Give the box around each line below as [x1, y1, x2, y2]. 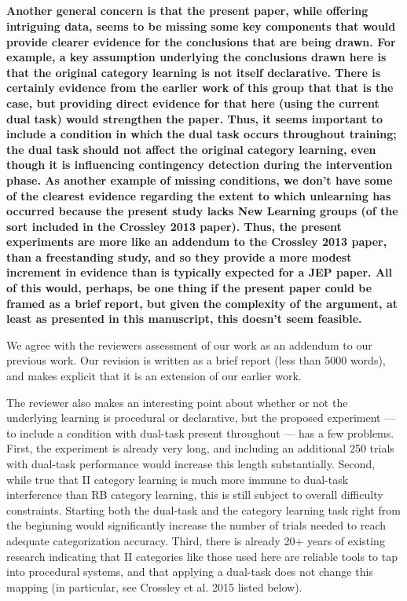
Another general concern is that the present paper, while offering [6, 2, 368, 19]
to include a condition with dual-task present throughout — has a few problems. [6, 424, 394, 441]
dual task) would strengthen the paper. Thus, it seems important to [6, 110, 383, 126]
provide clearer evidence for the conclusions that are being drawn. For [6, 33, 396, 49]
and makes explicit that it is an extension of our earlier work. [6, 368, 302, 384]
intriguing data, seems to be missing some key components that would [6, 17, 396, 34]
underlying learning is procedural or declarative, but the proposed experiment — [6, 409, 396, 426]
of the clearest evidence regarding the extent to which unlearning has [6, 187, 391, 203]
